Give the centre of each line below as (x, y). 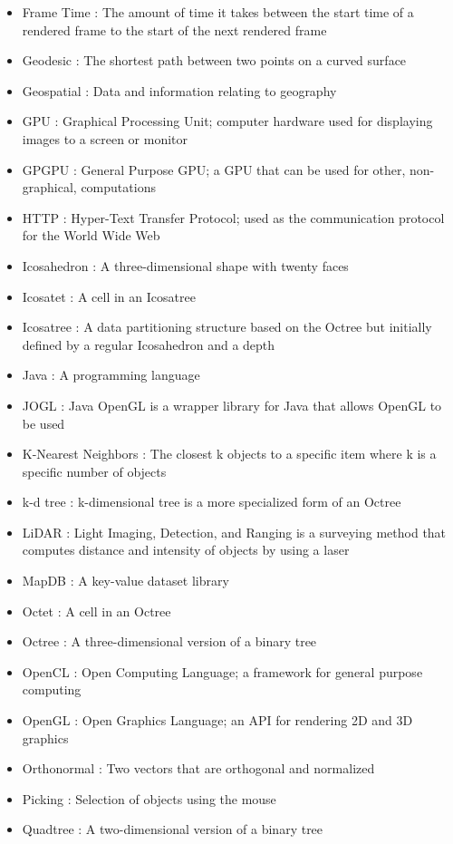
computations (118, 187)
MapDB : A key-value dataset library (125, 581)
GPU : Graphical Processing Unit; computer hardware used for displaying (227, 121)
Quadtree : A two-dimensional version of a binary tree (173, 829)
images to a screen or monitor (105, 138)
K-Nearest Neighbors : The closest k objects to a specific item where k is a (229, 454)
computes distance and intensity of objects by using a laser (186, 550)
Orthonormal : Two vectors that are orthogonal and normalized (198, 768)
